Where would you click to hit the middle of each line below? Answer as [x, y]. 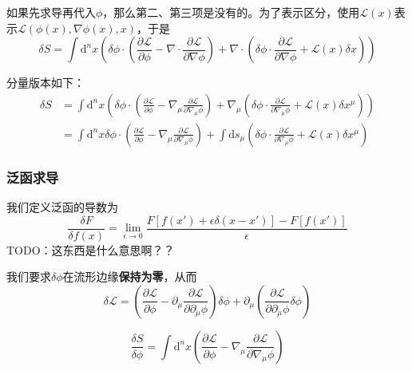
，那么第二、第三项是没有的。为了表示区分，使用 [231, 12]
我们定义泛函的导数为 [62, 207]
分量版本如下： [46, 83]
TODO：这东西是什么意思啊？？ [91, 249]
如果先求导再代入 [51, 12]
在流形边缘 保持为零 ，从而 [130, 276]
